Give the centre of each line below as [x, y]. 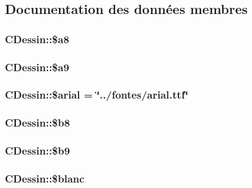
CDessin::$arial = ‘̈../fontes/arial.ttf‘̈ [97, 95]
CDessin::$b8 [37, 123]
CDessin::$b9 [37, 151]
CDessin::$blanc [45, 178]
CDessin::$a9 [37, 67]
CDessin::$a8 [37, 39]
